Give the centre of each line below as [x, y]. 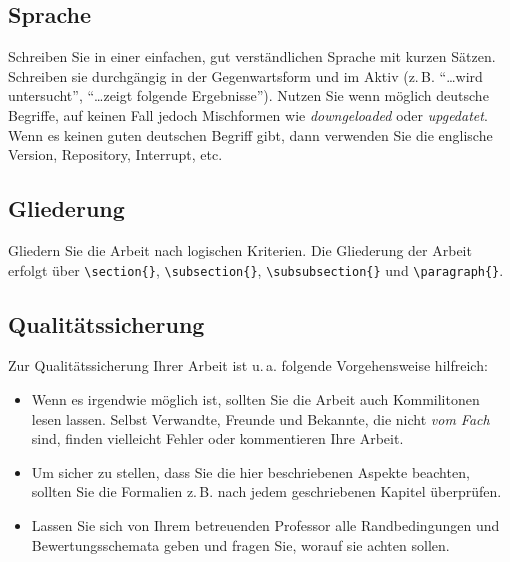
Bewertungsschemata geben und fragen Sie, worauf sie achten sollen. [240, 544]
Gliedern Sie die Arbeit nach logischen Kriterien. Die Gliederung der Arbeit [240, 249]
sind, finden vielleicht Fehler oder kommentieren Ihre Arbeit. [217, 438]
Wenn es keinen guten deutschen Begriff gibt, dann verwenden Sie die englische [250, 134]
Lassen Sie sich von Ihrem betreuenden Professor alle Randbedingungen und [265, 524]
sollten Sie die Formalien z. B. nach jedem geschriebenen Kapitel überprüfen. [266, 491]
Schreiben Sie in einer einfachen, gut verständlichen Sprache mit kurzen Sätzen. [252, 56]
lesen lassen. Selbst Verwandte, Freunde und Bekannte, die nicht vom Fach [260, 418]
